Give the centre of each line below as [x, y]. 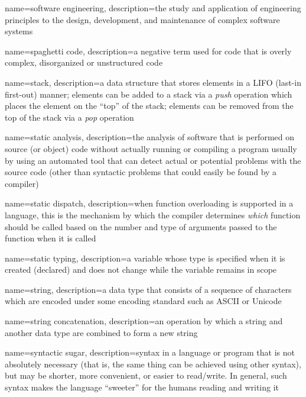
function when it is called [51, 238]
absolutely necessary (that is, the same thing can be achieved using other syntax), [153, 364]
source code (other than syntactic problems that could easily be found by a [141, 172]
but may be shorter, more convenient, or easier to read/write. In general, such [146, 375]
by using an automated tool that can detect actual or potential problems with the [153, 160]
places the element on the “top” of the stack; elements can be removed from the [149, 106]
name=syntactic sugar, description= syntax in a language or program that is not [150, 352]
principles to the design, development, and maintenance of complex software [142, 19]
